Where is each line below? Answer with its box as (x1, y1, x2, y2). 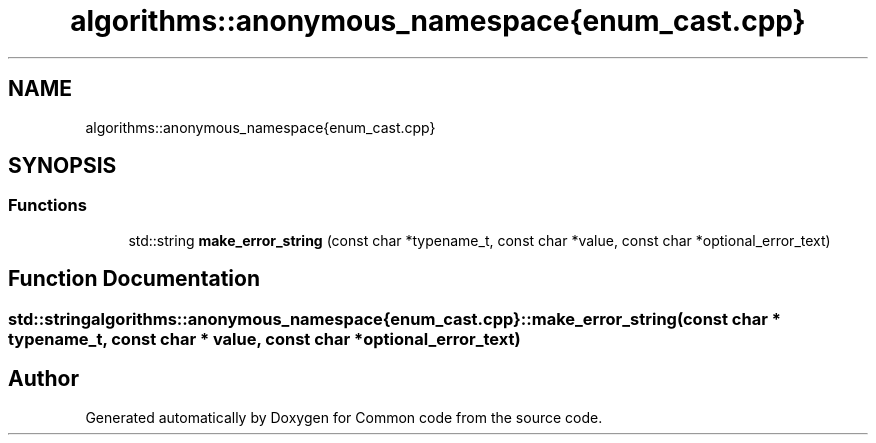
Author (8, 366, 79, 392)
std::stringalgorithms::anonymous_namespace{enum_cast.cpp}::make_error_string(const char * (8, 308, 781, 329)
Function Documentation (8, 266, 260, 292)
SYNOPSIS (8, 153, 117, 179)
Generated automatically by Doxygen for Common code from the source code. (85, 408, 603, 426)
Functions (8, 195, 87, 216)
